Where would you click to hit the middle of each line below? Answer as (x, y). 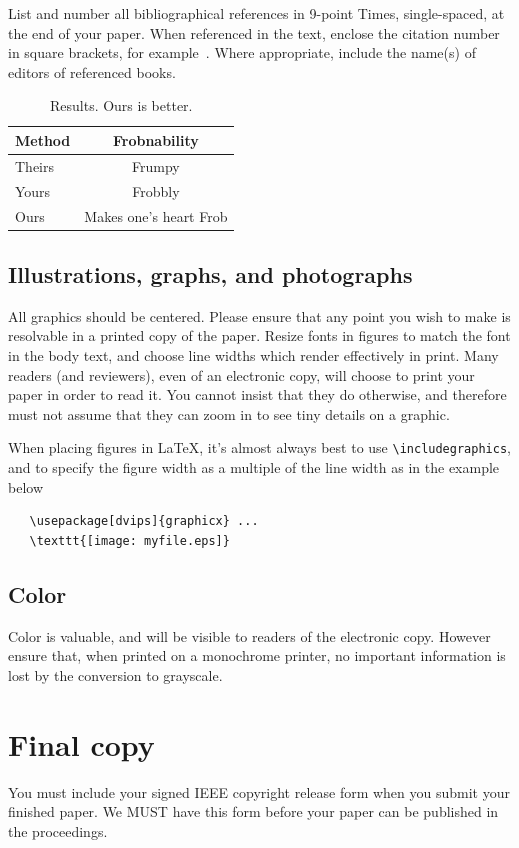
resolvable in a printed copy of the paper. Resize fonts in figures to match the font (259, 335)
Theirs (35, 165)
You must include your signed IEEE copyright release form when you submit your (259, 791)
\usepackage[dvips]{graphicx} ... (144, 521)
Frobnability (155, 139)
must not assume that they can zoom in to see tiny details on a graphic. (229, 413)
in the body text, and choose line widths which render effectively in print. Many (253, 354)
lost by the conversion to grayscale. (115, 674)
